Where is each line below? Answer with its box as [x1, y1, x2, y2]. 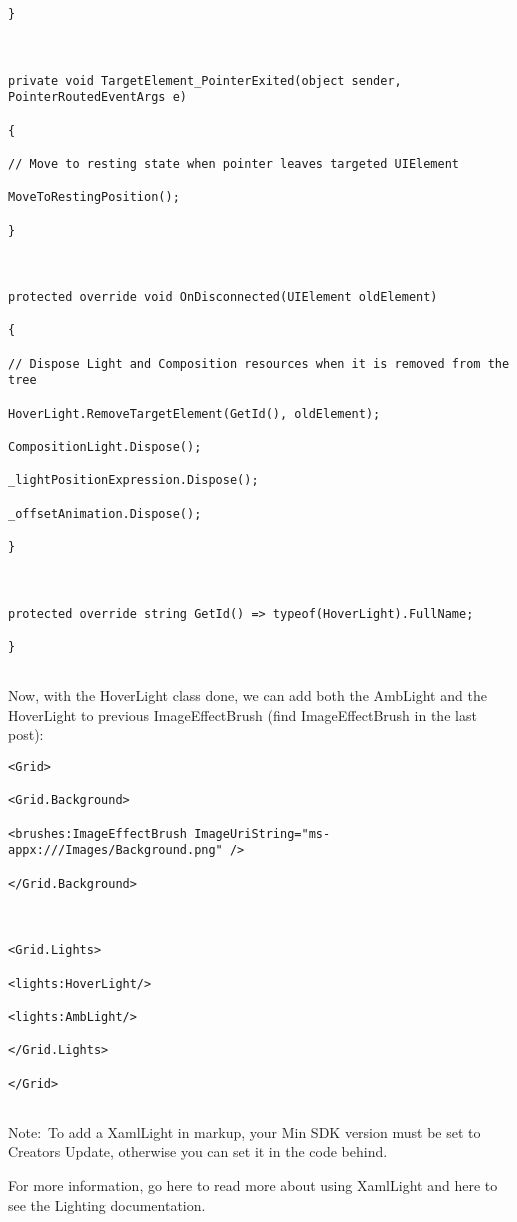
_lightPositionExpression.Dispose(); [8, 473, 259, 488]
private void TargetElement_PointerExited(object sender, [8, 73, 402, 88]
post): [8, 724, 44, 745]
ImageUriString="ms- [194, 826, 331, 841]
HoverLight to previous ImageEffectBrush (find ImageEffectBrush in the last [8, 704, 477, 725]
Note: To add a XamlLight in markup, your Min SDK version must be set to [8, 1121, 481, 1142]
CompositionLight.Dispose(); [8, 440, 202, 455]
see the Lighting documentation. [8, 1194, 206, 1215]
